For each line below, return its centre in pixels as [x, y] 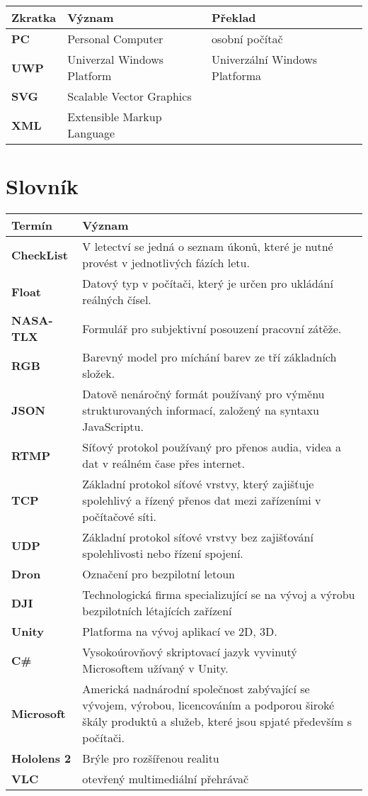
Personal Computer [115, 39]
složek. [99, 374]
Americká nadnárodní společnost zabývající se [196, 689]
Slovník [42, 186]
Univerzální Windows [264, 60]
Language [91, 133]
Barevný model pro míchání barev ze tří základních [209, 357]
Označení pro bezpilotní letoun [159, 574]
